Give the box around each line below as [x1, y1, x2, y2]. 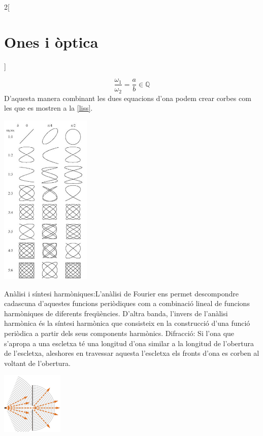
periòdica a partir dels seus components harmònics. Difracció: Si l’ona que [4, 328, 235, 339]
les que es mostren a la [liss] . [4, 103, 93, 113]
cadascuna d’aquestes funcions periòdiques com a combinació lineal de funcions [4, 298, 250, 309]
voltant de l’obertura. [4, 357, 71, 368]
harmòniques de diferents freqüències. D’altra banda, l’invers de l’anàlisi [4, 308, 228, 318]
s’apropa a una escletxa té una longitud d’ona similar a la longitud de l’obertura [4, 338, 254, 348]
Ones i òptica [4, 31, 98, 52]
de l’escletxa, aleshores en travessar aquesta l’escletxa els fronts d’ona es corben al [4, 348, 259, 358]
